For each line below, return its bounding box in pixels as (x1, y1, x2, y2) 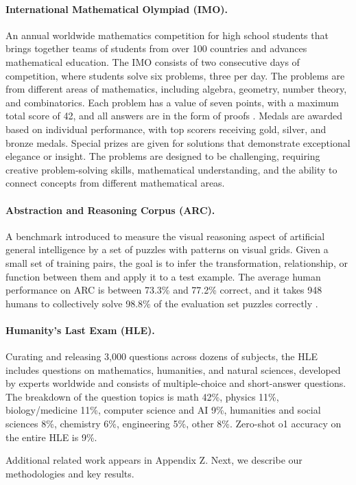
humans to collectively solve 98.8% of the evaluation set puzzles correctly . (5, 296, 318, 310)
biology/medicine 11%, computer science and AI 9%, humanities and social (5, 403, 321, 417)
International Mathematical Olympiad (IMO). (5, 1, 228, 16)
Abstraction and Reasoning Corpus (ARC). (5, 202, 215, 217)
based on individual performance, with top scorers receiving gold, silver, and (5, 121, 327, 136)
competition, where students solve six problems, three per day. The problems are (5, 68, 345, 82)
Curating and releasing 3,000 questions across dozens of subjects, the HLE (5, 349, 318, 364)
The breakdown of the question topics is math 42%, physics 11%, (5, 389, 279, 403)
